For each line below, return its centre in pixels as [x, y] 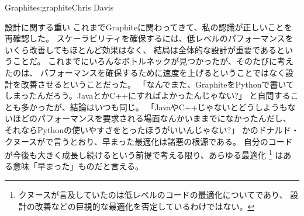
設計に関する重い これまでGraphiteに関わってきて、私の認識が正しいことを [148, 27]
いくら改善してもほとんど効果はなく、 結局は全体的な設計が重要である [141, 49]
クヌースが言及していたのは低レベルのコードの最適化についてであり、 [153, 194]
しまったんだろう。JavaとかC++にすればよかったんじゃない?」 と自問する [148, 95]
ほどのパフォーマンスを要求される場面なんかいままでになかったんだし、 [152, 118]
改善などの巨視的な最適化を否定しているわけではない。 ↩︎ [145, 206]
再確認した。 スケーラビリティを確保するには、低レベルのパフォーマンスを [149, 38]
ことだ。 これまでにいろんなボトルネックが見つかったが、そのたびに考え [153, 61]
